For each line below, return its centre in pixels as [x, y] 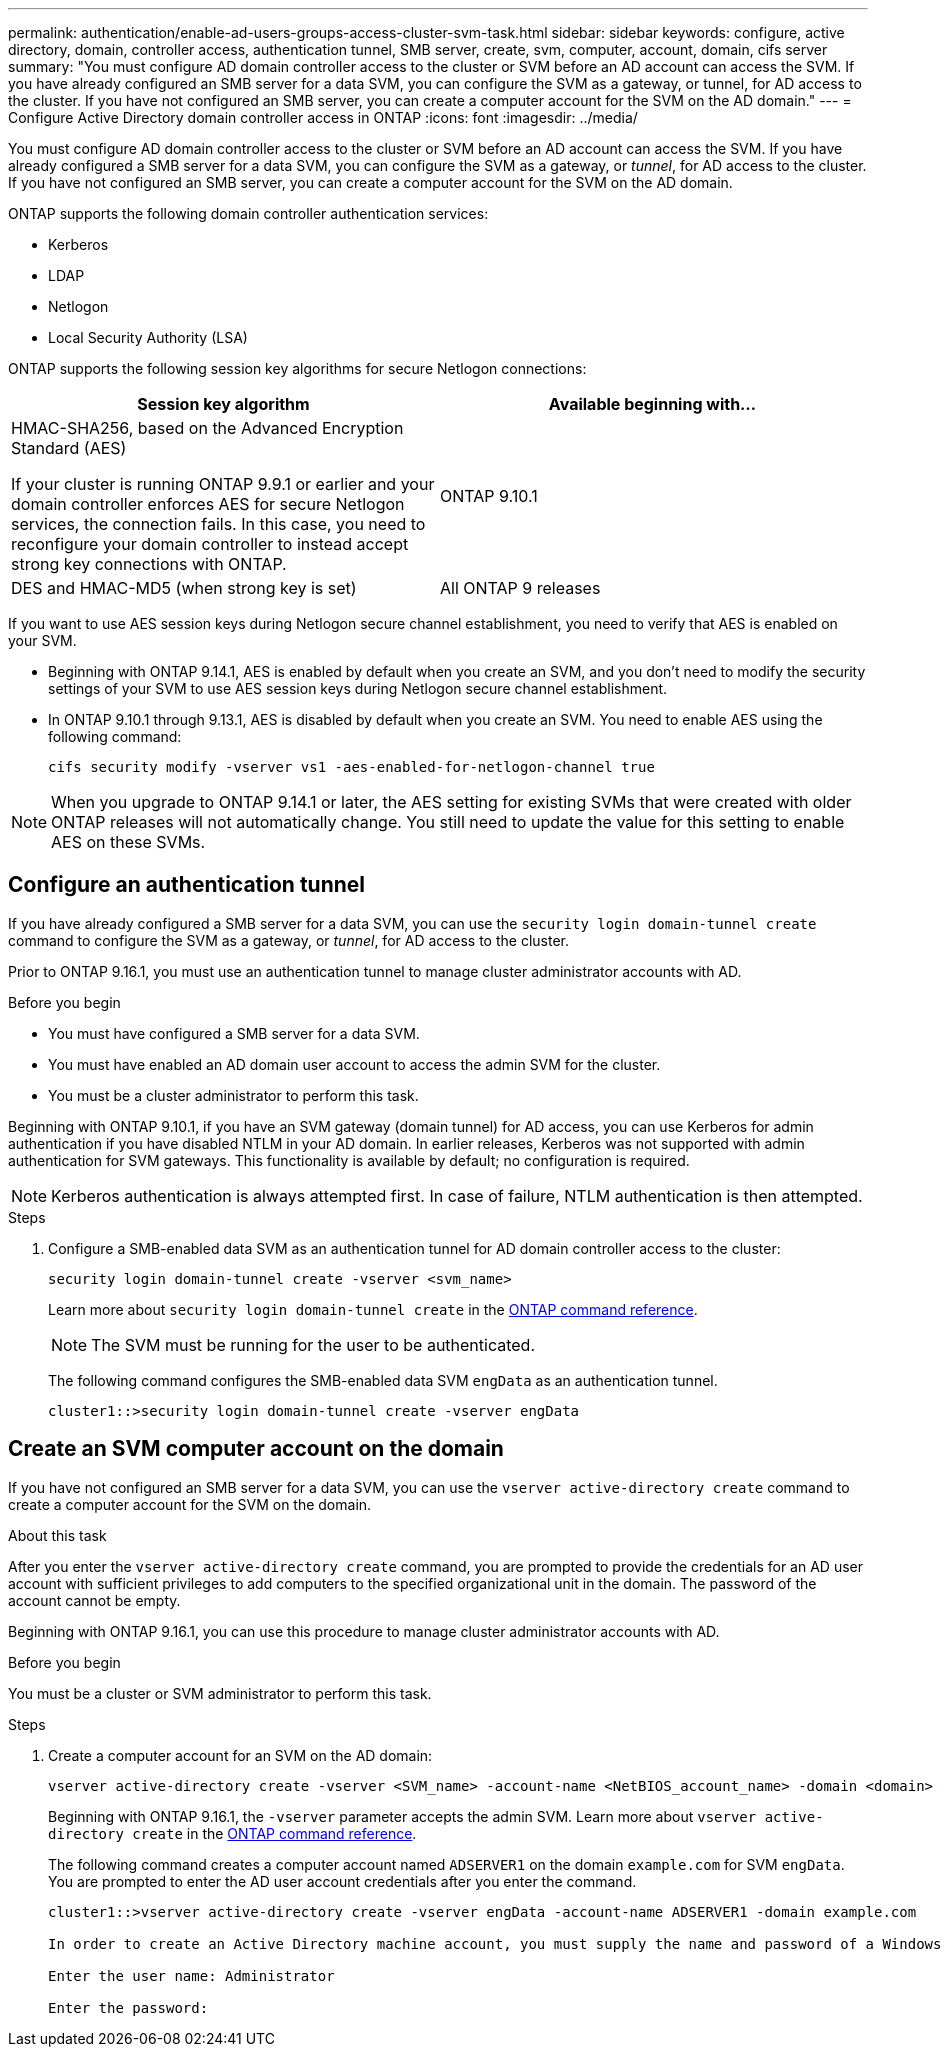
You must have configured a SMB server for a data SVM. [234, 1033]
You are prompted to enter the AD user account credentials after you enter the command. [342, 1881]
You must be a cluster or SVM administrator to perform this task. [220, 1693]
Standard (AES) [69, 448]
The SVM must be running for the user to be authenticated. [313, 1344]
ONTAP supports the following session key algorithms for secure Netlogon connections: [297, 368]
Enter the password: [128, 2007]
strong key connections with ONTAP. [149, 564]
